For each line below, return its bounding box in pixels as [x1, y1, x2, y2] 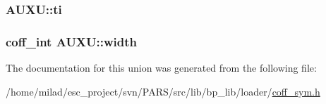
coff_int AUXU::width [6, 32, 138, 50]
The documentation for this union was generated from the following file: [6, 60, 317, 75]
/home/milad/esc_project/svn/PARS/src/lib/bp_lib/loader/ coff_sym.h [6, 84, 320, 98]
